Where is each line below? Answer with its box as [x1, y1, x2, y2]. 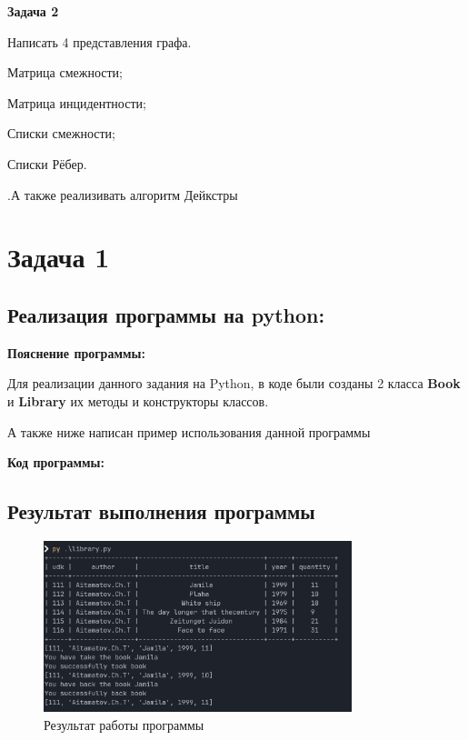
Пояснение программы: [7, 343, 145, 362]
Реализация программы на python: [7, 300, 325, 328]
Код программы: [7, 453, 105, 472]
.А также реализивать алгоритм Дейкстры [7, 185, 238, 204]
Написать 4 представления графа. [7, 32, 192, 51]
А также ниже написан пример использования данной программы [7, 422, 371, 441]
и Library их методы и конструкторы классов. [7, 391, 269, 410]
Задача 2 [7, 2, 59, 20]
